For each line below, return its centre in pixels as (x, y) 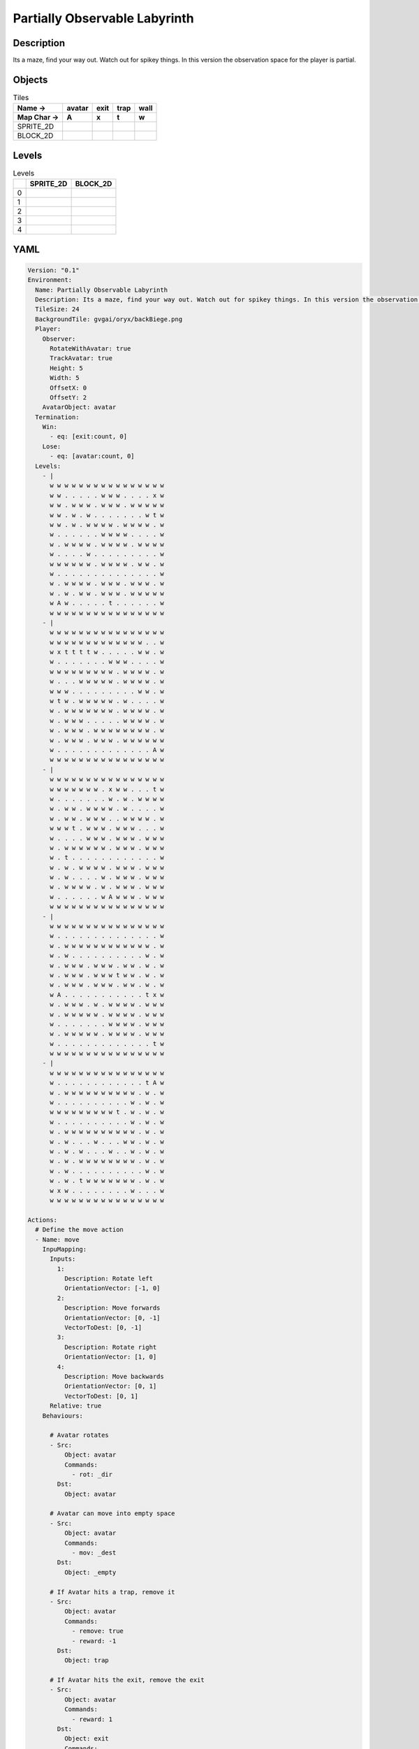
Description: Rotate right (110, 1347)
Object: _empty (90, 1572)
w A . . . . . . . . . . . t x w (107, 994)
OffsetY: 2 (68, 397)
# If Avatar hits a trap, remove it (112, 1592)
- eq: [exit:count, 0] (89, 437)
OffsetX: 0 (68, 388)
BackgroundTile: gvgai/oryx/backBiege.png (109, 319)
